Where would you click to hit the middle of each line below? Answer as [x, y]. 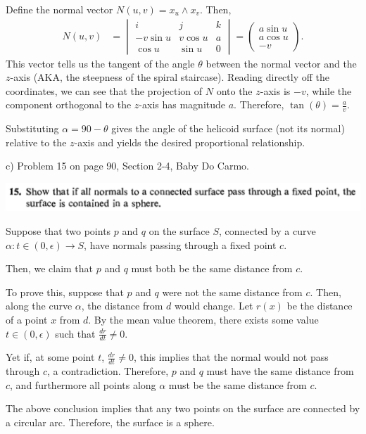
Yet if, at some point [50, 357]
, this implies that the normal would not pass [231, 357]
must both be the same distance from [212, 268]
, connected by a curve [267, 230]
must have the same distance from [280, 371]
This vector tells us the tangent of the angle [100, 63]
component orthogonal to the [69, 104]
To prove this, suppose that [65, 292]
